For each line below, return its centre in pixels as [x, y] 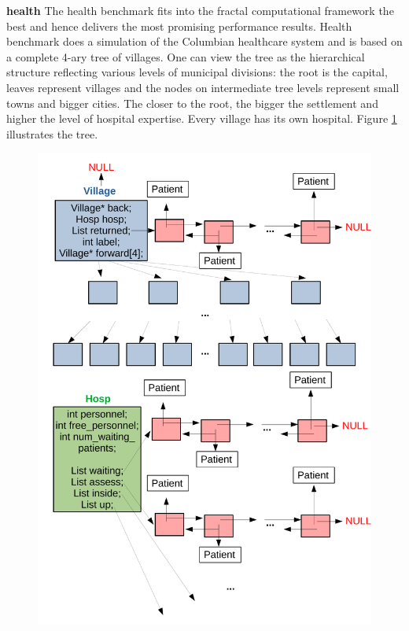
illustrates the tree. [52, 133]
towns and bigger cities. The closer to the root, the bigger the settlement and [192, 103]
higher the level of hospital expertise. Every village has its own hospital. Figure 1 [202, 118]
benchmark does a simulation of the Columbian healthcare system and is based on [204, 41]
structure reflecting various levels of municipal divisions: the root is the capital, [197, 72]
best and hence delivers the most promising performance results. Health [179, 26]
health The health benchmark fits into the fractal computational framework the [200, 10]
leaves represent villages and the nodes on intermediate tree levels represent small [203, 87]
